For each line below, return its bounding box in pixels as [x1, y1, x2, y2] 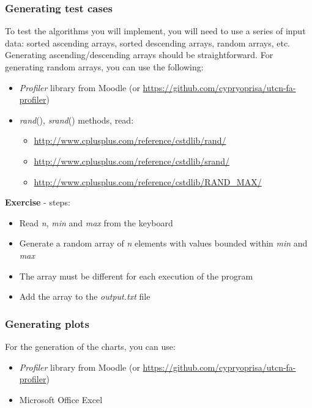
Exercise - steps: [5, 196, 70, 209]
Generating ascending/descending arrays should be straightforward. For [5, 48, 273, 61]
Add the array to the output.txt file [19, 290, 150, 303]
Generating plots [5, 316, 89, 331]
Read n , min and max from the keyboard [19, 216, 173, 229]
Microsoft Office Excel [19, 393, 103, 406]
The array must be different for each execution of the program [19, 269, 253, 282]
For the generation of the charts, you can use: [5, 339, 176, 352]
